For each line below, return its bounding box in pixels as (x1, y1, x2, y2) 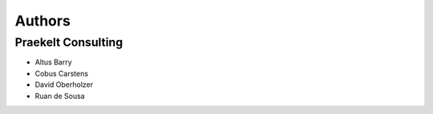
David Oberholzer (34, 80, 94, 89)
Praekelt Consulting (14, 35, 123, 49)
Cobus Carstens (34, 69, 88, 78)
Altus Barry (34, 57, 72, 67)
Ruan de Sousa (34, 91, 85, 100)
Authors (14, 12, 71, 29)
